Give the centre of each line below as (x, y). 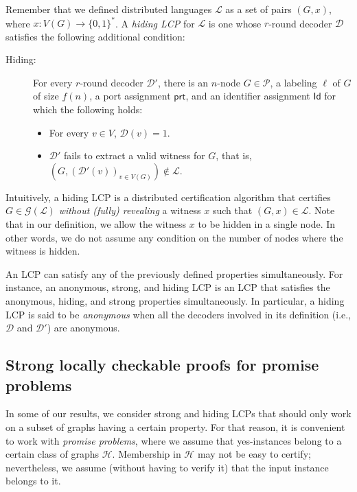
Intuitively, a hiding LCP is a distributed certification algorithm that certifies (168, 197)
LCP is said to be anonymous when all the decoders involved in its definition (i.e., (178, 314)
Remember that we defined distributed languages (109, 9)
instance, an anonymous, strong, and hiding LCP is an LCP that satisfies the (168, 287)
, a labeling (293, 82)
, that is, (234, 155)
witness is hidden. (43, 251)
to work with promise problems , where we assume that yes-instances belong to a (174, 440)
